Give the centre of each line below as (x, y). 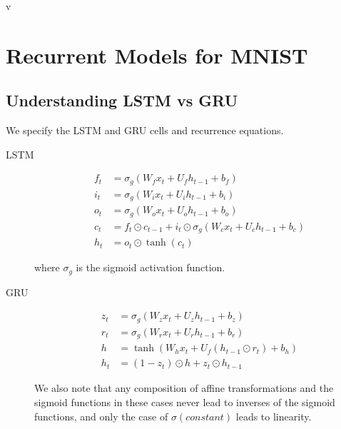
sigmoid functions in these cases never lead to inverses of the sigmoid (185, 402)
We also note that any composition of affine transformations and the (184, 388)
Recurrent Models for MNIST (157, 55)
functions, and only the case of (101, 416)
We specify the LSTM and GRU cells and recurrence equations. (145, 130)
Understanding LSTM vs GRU (122, 100)
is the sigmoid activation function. (151, 267)
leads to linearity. (274, 416)
